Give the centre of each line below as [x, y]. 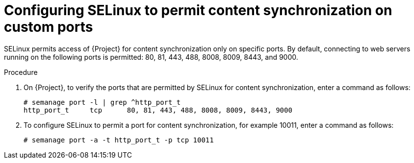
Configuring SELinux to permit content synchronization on [198, 10]
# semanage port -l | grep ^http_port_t [102, 102]
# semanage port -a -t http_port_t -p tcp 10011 [119, 140]
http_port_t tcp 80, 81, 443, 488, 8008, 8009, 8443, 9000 [158, 110]
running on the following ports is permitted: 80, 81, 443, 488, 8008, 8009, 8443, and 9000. [151, 57]
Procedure [21, 72]
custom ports [49, 27]
